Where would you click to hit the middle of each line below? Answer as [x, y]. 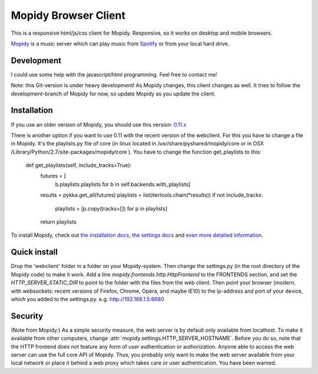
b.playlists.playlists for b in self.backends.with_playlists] [123, 184]
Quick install [34, 252]
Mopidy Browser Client [68, 15]
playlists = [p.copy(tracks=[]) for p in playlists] [111, 208]
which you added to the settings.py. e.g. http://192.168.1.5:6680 [87, 299]
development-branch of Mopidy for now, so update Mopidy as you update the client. [113, 94]
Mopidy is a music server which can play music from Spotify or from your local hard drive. [120, 44]
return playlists [58, 222]
